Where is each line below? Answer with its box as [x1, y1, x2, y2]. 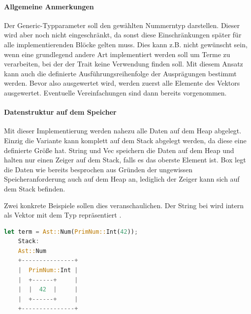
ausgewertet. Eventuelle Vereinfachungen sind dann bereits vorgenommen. [4, 87, 227, 97]
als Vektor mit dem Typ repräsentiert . [4, 210, 122, 220]
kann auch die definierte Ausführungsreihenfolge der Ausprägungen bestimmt [4, 68, 237, 78]
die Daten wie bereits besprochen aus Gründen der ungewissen [4, 164, 193, 174]
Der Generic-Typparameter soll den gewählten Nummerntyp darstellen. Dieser [4, 20, 240, 30]
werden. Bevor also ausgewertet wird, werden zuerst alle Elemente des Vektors [4, 78, 240, 88]
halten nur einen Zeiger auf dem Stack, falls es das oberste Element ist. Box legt [4, 155, 246, 165]
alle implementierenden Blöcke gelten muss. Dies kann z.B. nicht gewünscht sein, [4, 39, 248, 49]
